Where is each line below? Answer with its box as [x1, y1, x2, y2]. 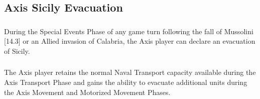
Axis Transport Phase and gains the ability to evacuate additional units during [4, 77, 247, 87]
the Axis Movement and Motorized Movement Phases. [4, 86, 171, 97]
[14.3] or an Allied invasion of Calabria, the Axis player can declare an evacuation [4, 36, 255, 46]
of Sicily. [4, 45, 30, 56]
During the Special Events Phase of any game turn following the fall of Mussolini [4, 26, 253, 36]
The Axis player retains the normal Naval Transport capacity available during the [4, 67, 256, 77]
